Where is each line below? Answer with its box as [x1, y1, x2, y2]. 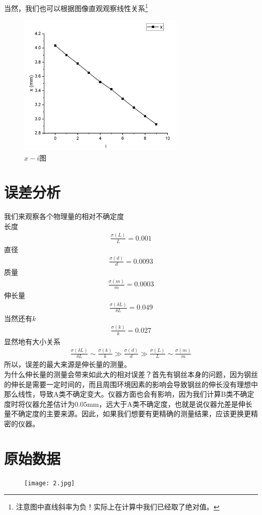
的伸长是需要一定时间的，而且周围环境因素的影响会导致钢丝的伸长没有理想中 [4, 379, 258, 389]
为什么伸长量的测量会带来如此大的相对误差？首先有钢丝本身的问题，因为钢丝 [4, 369, 258, 379]
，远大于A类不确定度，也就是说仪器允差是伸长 [99, 398, 252, 409]
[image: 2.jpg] [24, 479, 75, 487]
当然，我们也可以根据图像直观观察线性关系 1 [4, 2, 148, 13]
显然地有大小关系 [4, 336, 60, 346]
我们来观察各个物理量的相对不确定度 [4, 211, 124, 222]
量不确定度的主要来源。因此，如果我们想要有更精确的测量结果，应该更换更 [4, 408, 251, 419]
